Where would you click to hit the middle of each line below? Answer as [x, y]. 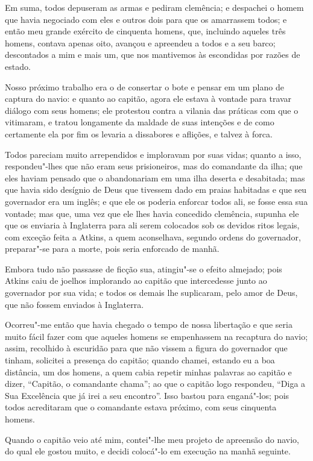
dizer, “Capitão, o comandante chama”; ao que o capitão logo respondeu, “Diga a [155, 384]
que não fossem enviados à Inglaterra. [74, 304]
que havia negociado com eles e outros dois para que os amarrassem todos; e [146, 19]
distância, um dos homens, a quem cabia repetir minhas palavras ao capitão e [148, 372]
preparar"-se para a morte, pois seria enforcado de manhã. [112, 249]
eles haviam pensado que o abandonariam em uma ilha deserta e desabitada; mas [155, 177]
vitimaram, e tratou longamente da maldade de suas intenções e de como [140, 122]
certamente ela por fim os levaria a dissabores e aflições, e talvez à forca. [139, 133]
